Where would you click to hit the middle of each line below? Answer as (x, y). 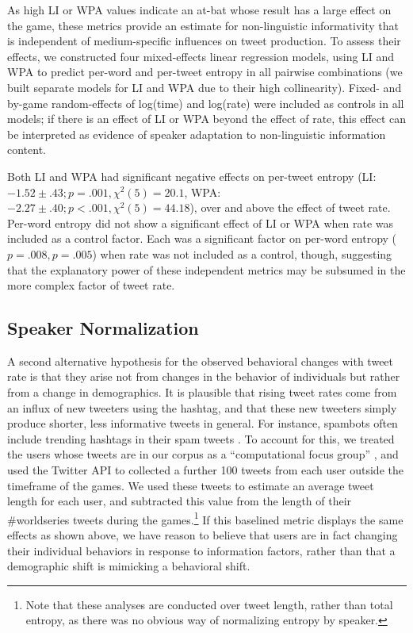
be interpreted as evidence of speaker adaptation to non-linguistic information (197, 134)
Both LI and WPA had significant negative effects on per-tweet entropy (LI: (192, 176)
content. (27, 150)
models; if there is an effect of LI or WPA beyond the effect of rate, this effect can (207, 119)
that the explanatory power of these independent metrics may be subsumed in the (206, 269)
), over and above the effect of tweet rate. (290, 207)
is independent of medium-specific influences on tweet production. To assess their (204, 41)
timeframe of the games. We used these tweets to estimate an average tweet (191, 485)
